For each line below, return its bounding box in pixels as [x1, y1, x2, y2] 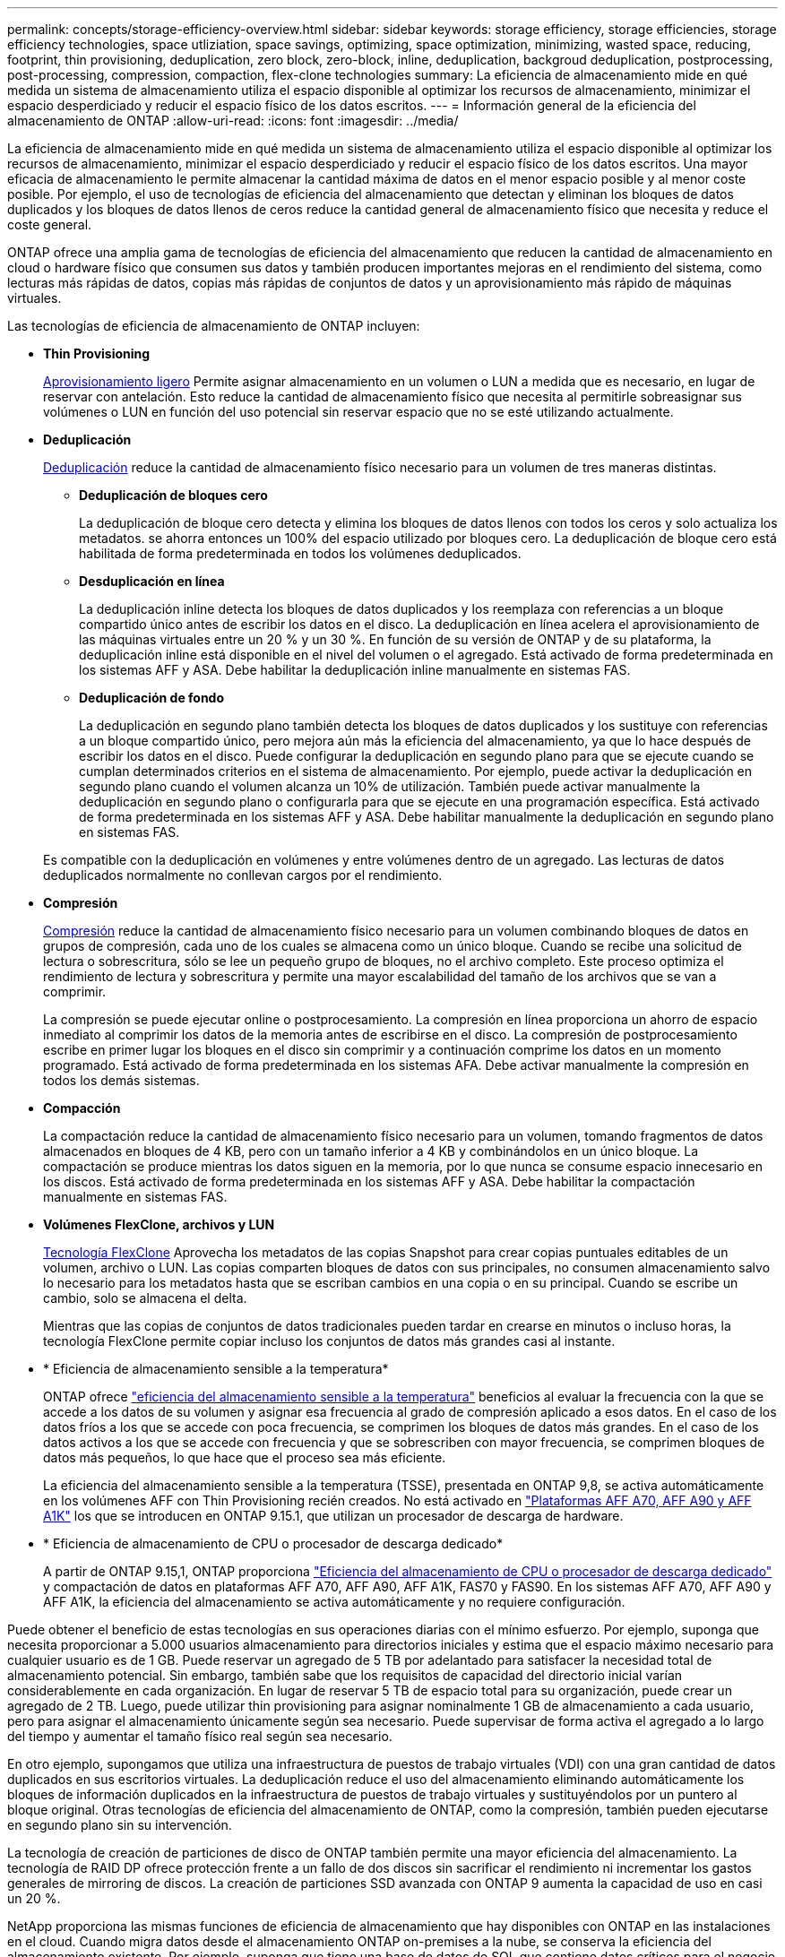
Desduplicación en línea [79, 573, 225, 589]
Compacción [43, 1100, 121, 1116]
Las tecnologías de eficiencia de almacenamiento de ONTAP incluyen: [7, 318, 420, 333]
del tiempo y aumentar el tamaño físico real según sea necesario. [7, 1729, 392, 1744]
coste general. [7, 217, 92, 232]
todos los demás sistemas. [43, 1073, 200, 1088]
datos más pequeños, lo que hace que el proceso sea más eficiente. [43, 1450, 446, 1465]
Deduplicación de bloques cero [79, 487, 268, 503]
